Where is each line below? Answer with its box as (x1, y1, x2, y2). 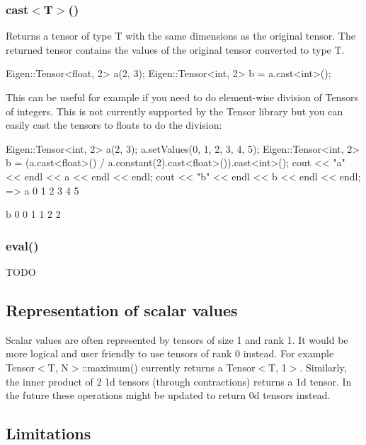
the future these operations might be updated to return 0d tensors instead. (6, 388, 331, 403)
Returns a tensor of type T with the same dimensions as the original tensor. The (6, 28, 355, 43)
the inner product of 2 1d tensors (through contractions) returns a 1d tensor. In (6, 374, 352, 388)
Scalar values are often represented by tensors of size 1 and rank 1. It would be (6, 332, 348, 347)
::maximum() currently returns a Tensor (81, 359, 256, 374)
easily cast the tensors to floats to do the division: (6, 117, 222, 132)
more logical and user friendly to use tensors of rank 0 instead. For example (6, 346, 334, 361)
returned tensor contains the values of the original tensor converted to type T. (6, 42, 345, 57)
